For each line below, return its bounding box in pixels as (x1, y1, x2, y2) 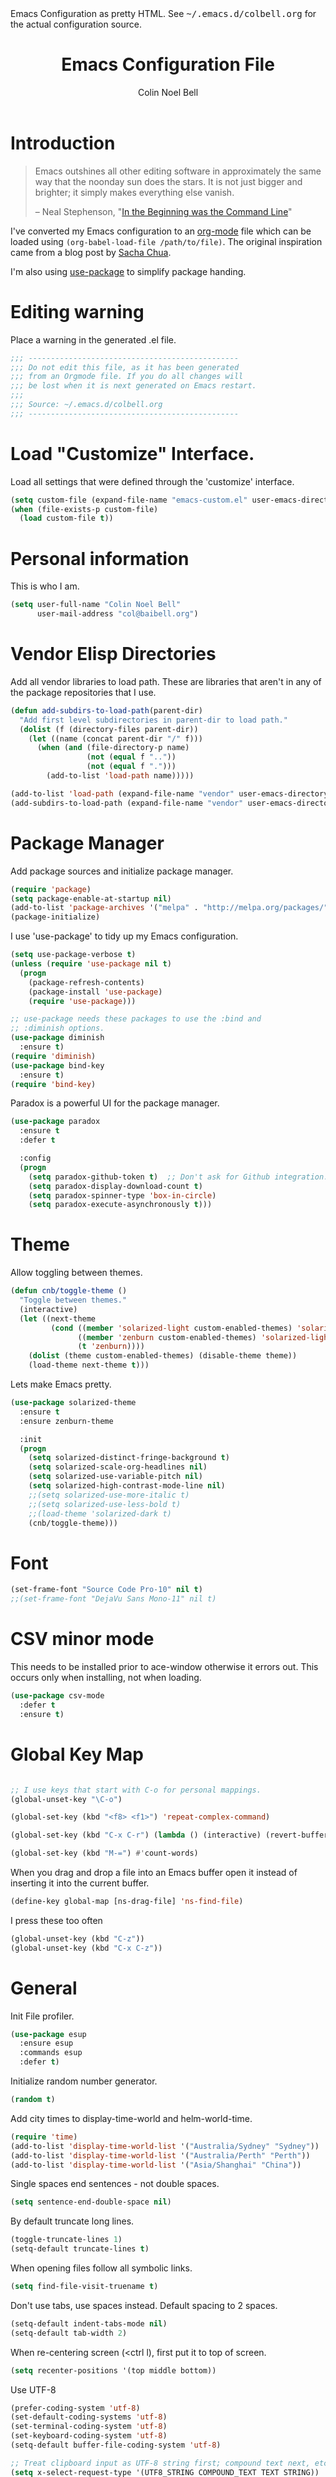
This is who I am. (10, 580, 80, 592)
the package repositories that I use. (10, 686, 157, 698)
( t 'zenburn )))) (77, 1342, 145, 1352)
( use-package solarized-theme (10, 1398, 137, 1408)
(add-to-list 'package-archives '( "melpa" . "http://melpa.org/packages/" (10, 903, 329, 913)
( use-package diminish (10, 1033, 105, 1043)
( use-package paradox (10, 1117, 101, 1127)
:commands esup (19, 2048, 83, 2058)
